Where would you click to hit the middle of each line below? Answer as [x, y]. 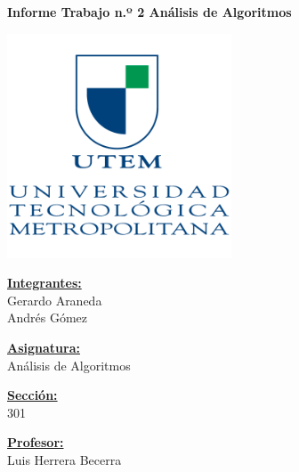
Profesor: [36, 442]
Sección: [32, 395]
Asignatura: [44, 347]
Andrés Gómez [48, 317]
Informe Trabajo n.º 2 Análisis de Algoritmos [149, 12]
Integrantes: [44, 283]
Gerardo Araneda [55, 300]
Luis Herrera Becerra [65, 459]
